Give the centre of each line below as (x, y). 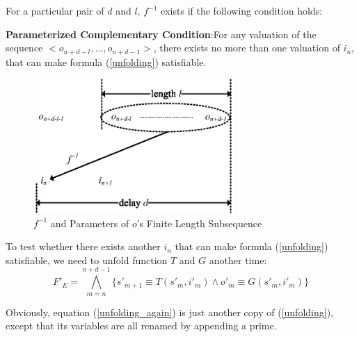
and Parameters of (90, 223)
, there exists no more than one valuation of (247, 48)
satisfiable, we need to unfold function (87, 260)
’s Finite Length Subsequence (199, 223)
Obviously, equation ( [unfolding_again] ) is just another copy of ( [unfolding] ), (169, 312)
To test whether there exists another (83, 246)
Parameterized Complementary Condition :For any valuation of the (161, 34)
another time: (238, 260)
